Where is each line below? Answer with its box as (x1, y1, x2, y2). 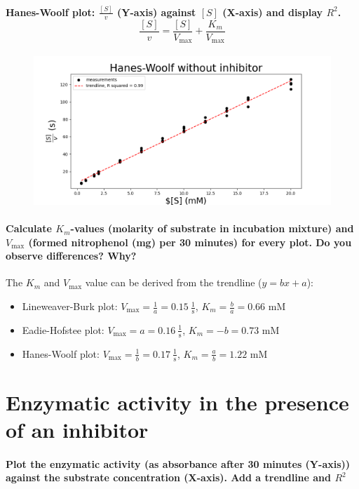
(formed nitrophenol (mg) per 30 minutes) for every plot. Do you (28, 234, 352, 249)
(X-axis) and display (222, 4, 323, 19)
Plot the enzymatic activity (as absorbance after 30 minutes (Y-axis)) (6, 456, 351, 471)
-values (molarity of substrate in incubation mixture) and (70, 221, 354, 236)
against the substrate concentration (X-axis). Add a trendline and (6, 470, 332, 485)
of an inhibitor (6, 415, 149, 443)
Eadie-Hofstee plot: (22, 322, 104, 337)
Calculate (6, 221, 52, 236)
